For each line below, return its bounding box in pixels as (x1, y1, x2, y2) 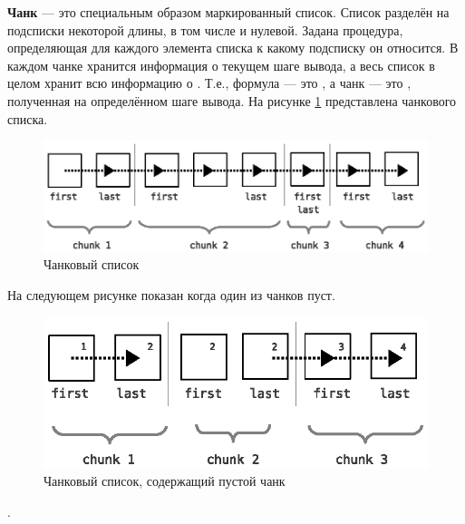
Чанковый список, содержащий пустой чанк (44, 471, 286, 490)
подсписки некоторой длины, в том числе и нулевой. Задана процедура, (7, 20, 403, 39)
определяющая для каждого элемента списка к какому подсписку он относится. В (7, 38, 459, 57)
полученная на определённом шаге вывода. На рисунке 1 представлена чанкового (7, 91, 457, 110)
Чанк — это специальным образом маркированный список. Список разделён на (7, 3, 450, 21)
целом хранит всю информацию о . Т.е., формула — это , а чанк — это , (7, 73, 412, 92)
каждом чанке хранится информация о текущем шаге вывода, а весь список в (7, 55, 435, 74)
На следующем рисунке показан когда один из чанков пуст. (7, 285, 335, 304)
